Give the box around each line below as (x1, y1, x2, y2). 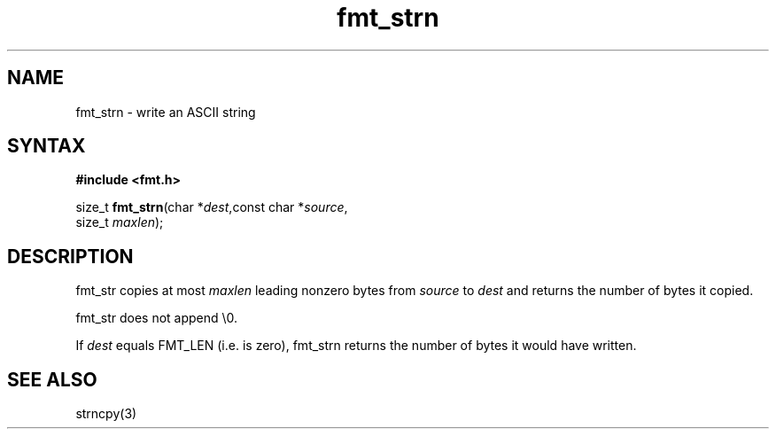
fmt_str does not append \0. (75, 310, 238, 326)
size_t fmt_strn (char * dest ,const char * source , (75, 199, 348, 215)
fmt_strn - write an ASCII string (75, 104, 256, 120)
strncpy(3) (75, 406, 137, 422)
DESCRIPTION (7, 245, 134, 268)
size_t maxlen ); (75, 214, 164, 230)
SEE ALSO (7, 368, 97, 391)
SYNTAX (7, 135, 86, 158)
